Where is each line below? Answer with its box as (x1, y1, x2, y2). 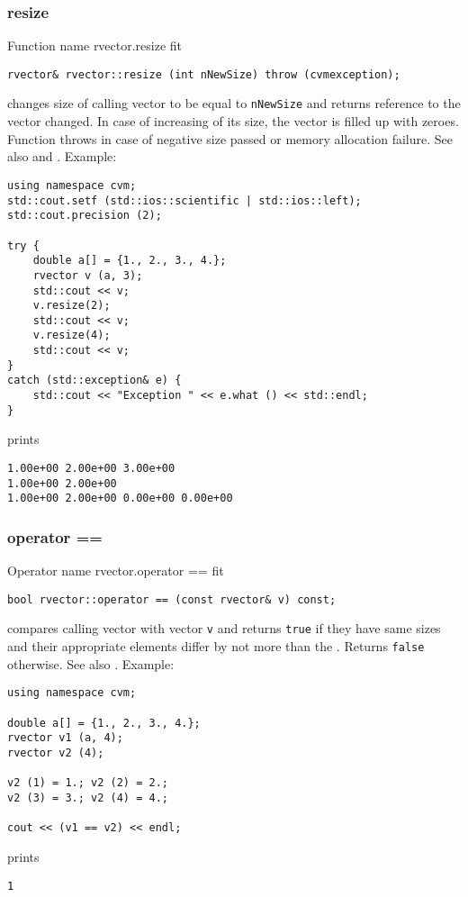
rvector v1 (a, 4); (7, 731, 123, 745)
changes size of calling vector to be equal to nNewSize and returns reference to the (7, 94, 461, 113)
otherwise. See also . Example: (7, 654, 175, 673)
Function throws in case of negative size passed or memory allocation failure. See (7, 129, 453, 148)
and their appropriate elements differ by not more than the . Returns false (7, 637, 425, 656)
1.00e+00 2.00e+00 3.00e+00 (7, 462, 175, 475)
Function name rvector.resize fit (7, 36, 183, 55)
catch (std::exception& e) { (7, 374, 182, 387)
